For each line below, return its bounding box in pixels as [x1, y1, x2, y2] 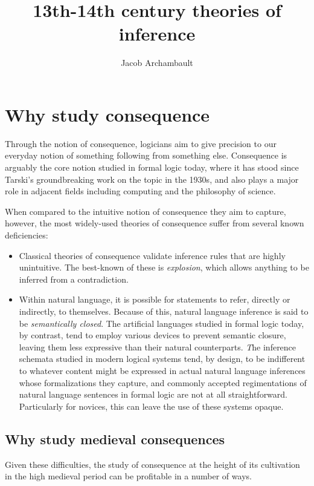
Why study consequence [5, 102, 210, 126]
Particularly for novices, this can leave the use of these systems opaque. [19, 399, 284, 412]
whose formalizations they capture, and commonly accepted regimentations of [19, 376, 307, 389]
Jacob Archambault [121, 56, 193, 69]
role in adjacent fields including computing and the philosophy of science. [5, 185, 276, 197]
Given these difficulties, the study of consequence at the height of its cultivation [5, 458, 300, 470]
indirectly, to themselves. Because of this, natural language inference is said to [19, 304, 309, 317]
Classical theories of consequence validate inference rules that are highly [19, 249, 286, 261]
